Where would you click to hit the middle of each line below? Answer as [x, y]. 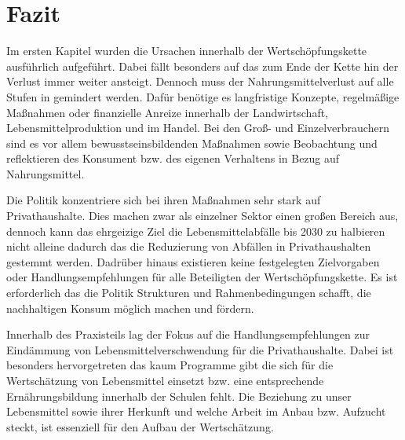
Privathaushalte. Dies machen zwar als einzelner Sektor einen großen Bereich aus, [202, 216]
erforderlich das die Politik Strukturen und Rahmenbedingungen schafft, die [189, 293]
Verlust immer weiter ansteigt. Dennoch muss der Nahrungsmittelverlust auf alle [200, 81]
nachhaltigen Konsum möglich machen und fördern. [130, 308]
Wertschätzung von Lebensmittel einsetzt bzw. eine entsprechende [165, 380]
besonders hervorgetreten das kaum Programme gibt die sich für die [170, 365]
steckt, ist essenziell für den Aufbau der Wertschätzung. [140, 426]
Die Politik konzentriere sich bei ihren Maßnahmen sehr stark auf [164, 200]
